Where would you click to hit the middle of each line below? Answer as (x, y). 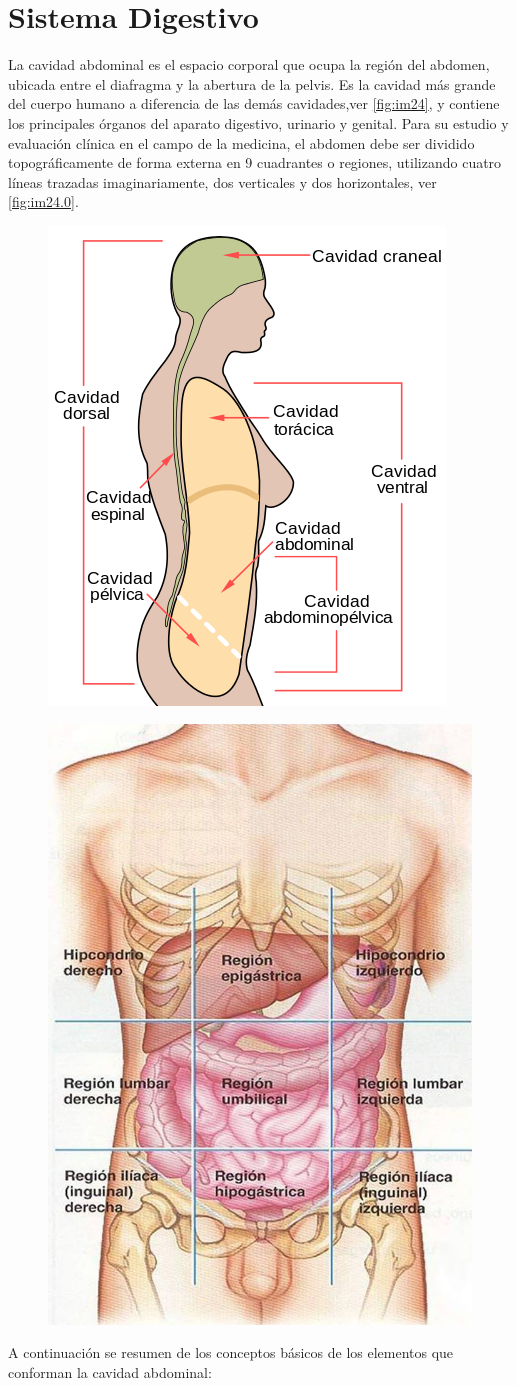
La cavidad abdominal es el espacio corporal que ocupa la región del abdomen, (249, 64)
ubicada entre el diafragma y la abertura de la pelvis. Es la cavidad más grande (252, 83)
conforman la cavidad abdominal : (110, 1372)
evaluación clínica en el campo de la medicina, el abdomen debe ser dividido (241, 142)
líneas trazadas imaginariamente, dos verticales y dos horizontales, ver (222, 181)
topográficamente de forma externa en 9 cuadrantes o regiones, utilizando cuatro (255, 162)
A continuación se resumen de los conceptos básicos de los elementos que (231, 1352)
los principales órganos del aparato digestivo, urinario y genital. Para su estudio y (258, 122)
